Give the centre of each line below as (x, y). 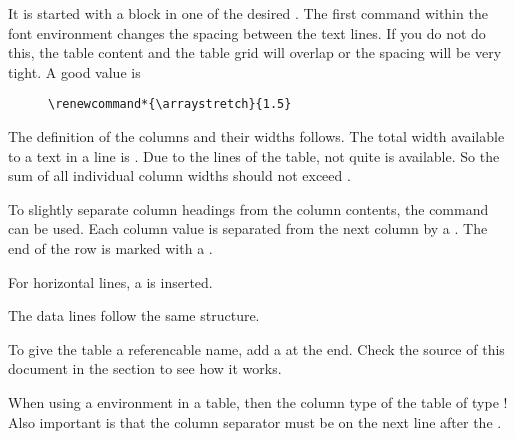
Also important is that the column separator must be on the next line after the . (255, 421)
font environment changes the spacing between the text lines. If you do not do (247, 32)
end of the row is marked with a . (110, 248)
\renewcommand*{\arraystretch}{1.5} (170, 104)
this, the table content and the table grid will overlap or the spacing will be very (255, 52)
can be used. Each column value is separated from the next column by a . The (248, 228)
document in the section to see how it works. (145, 368)
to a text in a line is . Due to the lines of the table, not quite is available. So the (254, 155)
